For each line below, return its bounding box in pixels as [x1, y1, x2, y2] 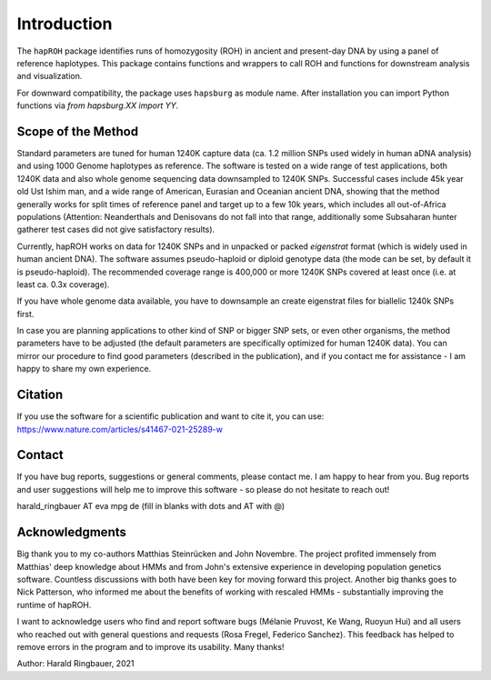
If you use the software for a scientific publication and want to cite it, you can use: [16, 411, 325, 422]
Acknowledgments [16, 525, 127, 540]
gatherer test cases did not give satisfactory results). [16, 224, 215, 235]
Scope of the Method [16, 124, 139, 139]
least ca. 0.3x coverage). [16, 278, 110, 290]
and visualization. [16, 71, 83, 82]
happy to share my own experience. [16, 364, 152, 375]
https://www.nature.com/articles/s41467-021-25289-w [16, 424, 223, 435]
